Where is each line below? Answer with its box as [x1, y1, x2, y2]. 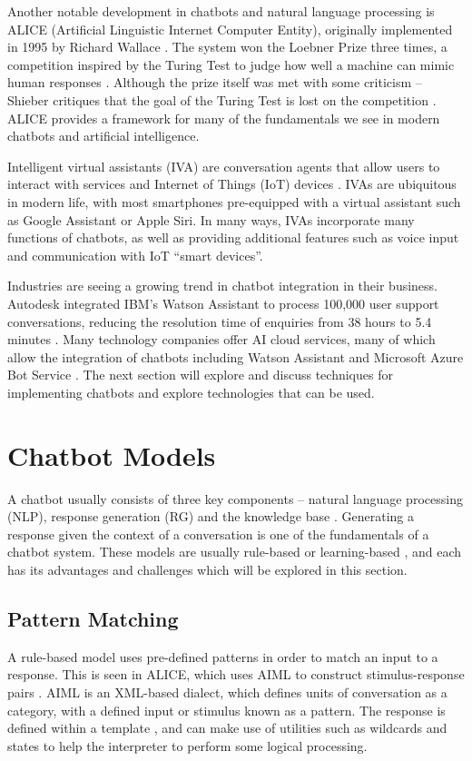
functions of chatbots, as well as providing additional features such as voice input [7, 228, 459, 247]
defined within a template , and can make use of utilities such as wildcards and [7, 718, 447, 737]
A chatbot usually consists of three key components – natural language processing [7, 489, 463, 508]
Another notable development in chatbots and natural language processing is [7, 2, 435, 20]
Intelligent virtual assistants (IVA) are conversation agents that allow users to [7, 156, 440, 175]
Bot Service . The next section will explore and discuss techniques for [7, 365, 393, 384]
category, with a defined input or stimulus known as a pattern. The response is [7, 700, 446, 719]
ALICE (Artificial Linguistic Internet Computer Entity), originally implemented [7, 19, 453, 38]
